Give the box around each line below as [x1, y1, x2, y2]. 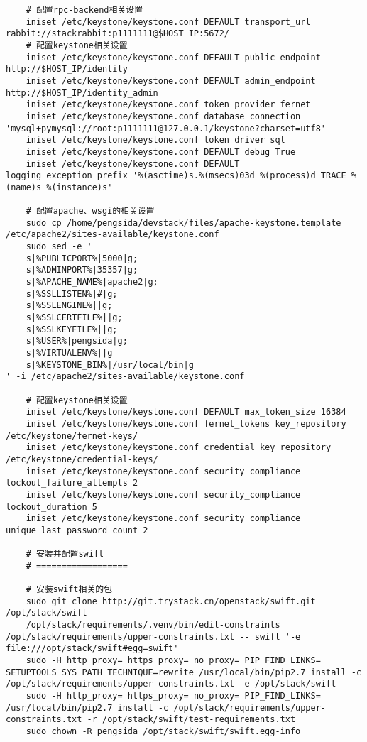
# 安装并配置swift [26, 549, 104, 560]
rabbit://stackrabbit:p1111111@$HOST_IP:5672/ [6, 28, 229, 39]
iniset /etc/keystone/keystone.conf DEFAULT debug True [26, 146, 296, 157]
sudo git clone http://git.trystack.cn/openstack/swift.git [26, 596, 316, 606]
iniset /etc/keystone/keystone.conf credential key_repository [26, 442, 332, 453]
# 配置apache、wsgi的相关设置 [26, 206, 155, 217]
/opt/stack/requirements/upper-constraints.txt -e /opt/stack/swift [6, 679, 336, 689]
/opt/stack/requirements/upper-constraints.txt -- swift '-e [6, 631, 301, 642]
